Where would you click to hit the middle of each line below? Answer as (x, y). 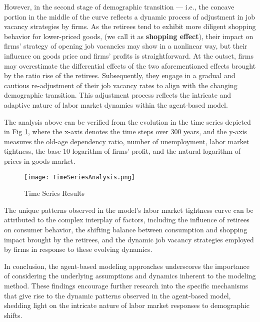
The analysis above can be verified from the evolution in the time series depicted (127, 121)
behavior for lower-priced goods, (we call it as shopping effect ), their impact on (129, 36)
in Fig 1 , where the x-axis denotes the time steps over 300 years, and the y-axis (126, 131)
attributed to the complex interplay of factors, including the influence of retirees (127, 220)
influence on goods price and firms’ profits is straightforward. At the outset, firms (129, 55)
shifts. (13, 315)
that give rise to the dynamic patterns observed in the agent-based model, (117, 295)
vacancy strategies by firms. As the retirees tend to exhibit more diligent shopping (130, 26)
